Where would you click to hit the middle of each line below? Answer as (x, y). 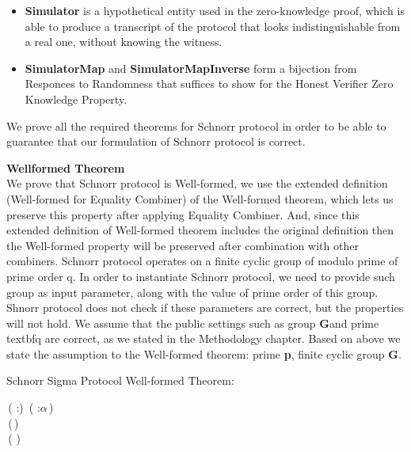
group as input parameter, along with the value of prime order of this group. (192, 292)
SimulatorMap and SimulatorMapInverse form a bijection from (191, 68)
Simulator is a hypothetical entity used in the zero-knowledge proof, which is (215, 10)
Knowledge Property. (76, 99)
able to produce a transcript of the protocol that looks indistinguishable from (213, 26)
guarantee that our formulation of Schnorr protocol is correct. (156, 141)
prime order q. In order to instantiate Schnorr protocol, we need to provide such (201, 276)
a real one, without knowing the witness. (124, 42)
